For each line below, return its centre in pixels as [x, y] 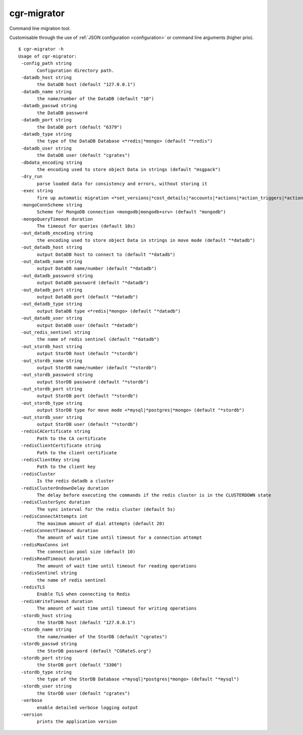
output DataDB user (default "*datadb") [88, 325]
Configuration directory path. [76, 70]
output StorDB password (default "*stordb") [93, 382]
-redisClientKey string [50, 460]
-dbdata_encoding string [52, 162]
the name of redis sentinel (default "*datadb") [98, 339]
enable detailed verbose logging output [88, 707]
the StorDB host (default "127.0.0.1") [86, 622]
